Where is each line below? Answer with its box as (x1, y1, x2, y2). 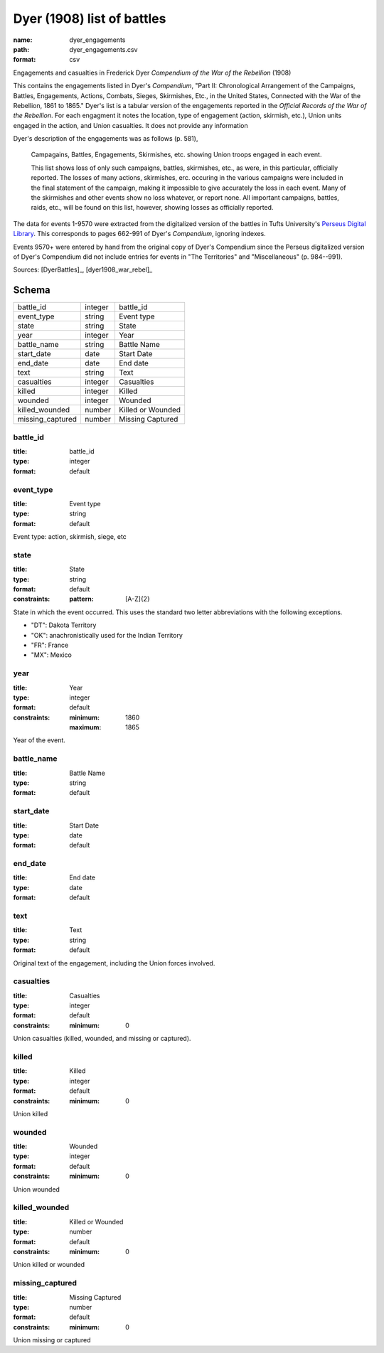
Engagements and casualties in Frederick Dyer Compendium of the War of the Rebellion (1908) (13, 68, 292, 77)
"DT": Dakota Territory (31, 621, 97, 629)
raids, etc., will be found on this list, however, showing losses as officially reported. (31, 203, 274, 212)
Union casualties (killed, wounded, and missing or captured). (13, 1034, 191, 1043)
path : (13, 45, 30, 53)
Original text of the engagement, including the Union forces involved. (13, 958, 215, 967)
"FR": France (31, 641, 69, 649)
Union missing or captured (13, 1336, 92, 1344)
